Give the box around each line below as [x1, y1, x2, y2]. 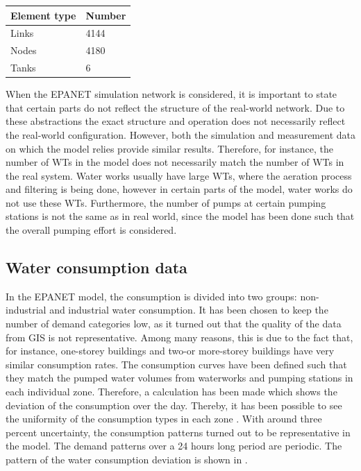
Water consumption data [6, 257, 187, 278]
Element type [10, 8, 76, 22]
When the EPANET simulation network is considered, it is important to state [6, 87, 337, 101]
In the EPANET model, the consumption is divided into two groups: [6, 289, 297, 303]
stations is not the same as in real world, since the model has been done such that [6, 209, 355, 223]
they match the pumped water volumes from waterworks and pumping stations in [6, 370, 353, 385]
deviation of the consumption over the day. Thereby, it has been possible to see [6, 397, 342, 412]
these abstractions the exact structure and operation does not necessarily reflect [6, 114, 346, 128]
